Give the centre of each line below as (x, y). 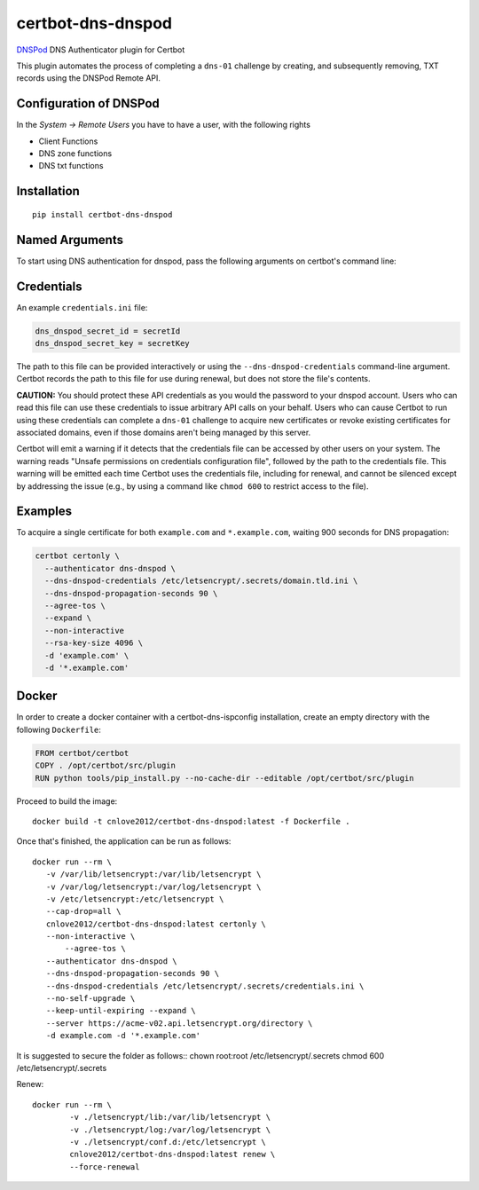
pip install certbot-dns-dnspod (102, 214)
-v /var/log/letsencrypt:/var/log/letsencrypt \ (153, 887)
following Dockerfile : (59, 729)
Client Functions (68, 141)
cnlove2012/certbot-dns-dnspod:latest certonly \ (156, 924)
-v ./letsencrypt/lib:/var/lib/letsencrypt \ (170, 1117)
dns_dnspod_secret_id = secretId (108, 331)
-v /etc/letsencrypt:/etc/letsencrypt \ (135, 899)
